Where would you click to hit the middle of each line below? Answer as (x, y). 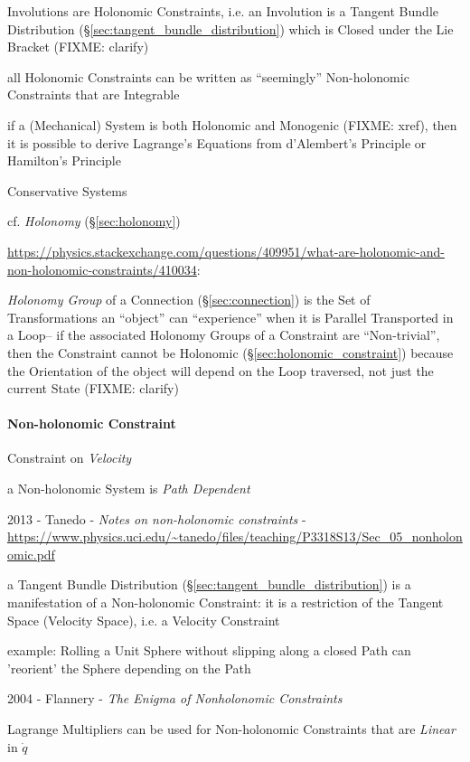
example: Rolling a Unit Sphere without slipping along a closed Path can (209, 650)
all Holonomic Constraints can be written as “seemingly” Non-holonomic (208, 76)
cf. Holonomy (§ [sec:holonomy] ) (94, 221)
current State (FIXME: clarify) (93, 388)
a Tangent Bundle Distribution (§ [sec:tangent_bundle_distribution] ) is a (209, 584)
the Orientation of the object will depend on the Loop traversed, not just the (221, 370)
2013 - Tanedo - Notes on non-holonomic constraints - (157, 518)
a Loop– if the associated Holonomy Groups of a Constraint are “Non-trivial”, (224, 335)
